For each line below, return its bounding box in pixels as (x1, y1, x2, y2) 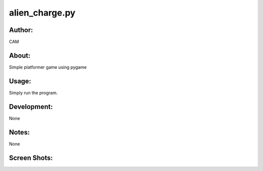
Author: (9, 26, 34, 34)
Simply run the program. (9, 90, 58, 95)
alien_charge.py (9, 7, 75, 18)
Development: (9, 102, 53, 111)
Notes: (9, 128, 30, 136)
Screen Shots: (9, 153, 53, 162)
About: (9, 51, 31, 59)
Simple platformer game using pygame (9, 64, 87, 70)
